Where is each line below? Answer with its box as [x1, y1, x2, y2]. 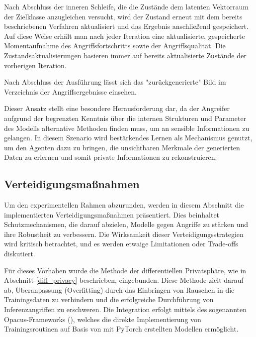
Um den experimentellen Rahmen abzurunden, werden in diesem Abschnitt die [4, 200, 244, 210]
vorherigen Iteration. [4, 60, 67, 70]
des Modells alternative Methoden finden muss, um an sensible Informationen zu [4, 122, 250, 133]
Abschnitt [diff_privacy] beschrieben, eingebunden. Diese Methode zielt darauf [4, 275, 244, 285]
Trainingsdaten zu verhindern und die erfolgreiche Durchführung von [4, 294, 214, 305]
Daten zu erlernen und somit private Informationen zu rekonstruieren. [4, 152, 217, 162]
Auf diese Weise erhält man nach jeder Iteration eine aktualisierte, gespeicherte [4, 30, 245, 41]
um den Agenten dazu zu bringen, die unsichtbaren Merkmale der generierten [4, 142, 240, 152]
